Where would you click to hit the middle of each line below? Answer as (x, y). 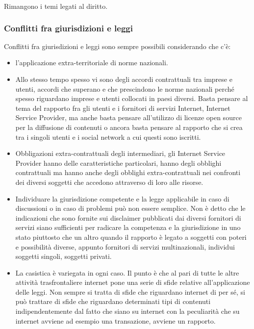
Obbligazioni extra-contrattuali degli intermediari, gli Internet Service (120, 153)
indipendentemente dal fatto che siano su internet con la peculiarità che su (127, 311)
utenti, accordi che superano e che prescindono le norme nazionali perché (125, 89)
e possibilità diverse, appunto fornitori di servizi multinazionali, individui (125, 246)
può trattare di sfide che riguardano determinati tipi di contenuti (113, 301)
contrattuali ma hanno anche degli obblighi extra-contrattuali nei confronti (128, 172)
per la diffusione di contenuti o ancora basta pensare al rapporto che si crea (129, 127)
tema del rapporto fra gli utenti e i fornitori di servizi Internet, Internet (123, 108)
